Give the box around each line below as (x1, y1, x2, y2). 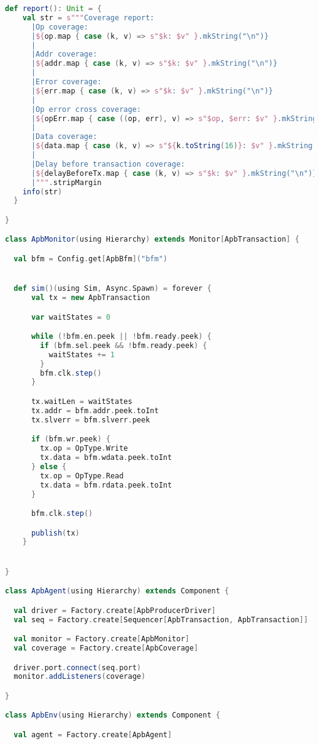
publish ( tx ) (31, 528, 80, 537)
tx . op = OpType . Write (40, 444, 128, 453)
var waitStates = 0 (31, 312, 110, 322)
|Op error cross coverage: (31, 105, 141, 114)
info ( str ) (22, 187, 63, 196)
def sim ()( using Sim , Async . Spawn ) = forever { (13, 284, 212, 293)
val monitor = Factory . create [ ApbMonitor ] (13, 635, 190, 644)
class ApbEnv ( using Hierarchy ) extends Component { (5, 711, 220, 720)
